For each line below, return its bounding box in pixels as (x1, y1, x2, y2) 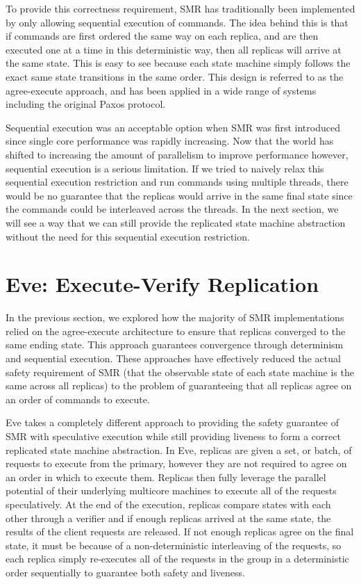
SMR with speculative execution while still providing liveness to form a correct (6, 428, 341, 443)
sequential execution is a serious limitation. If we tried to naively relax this (6, 161, 324, 175)
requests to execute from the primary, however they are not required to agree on (6, 456, 347, 471)
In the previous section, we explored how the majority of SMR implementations (6, 310, 344, 325)
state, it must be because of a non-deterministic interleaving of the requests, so (6, 537, 342, 552)
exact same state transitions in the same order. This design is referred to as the (6, 69, 344, 83)
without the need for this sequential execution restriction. (6, 229, 250, 243)
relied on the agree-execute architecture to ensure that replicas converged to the (6, 323, 346, 338)
